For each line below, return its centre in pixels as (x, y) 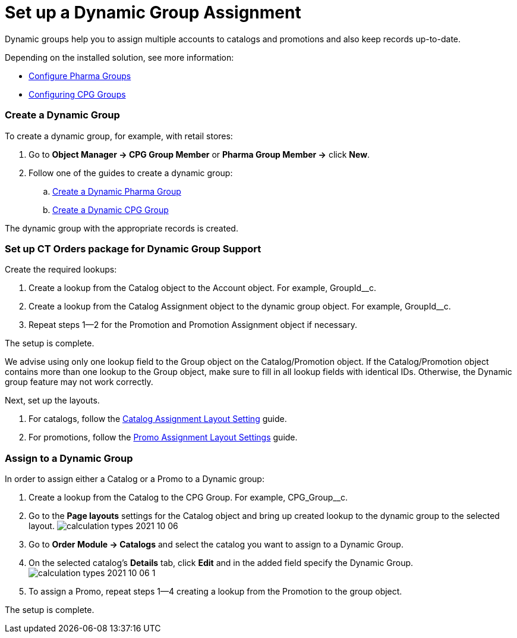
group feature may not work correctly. (79, 382)
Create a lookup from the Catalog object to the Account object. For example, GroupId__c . (202, 288)
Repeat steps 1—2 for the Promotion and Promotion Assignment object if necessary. (193, 325)
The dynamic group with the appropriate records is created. (122, 228)
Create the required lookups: (61, 270)
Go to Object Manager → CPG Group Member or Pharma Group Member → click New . (199, 154)
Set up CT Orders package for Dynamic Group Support (133, 248)
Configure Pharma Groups (80, 76)
